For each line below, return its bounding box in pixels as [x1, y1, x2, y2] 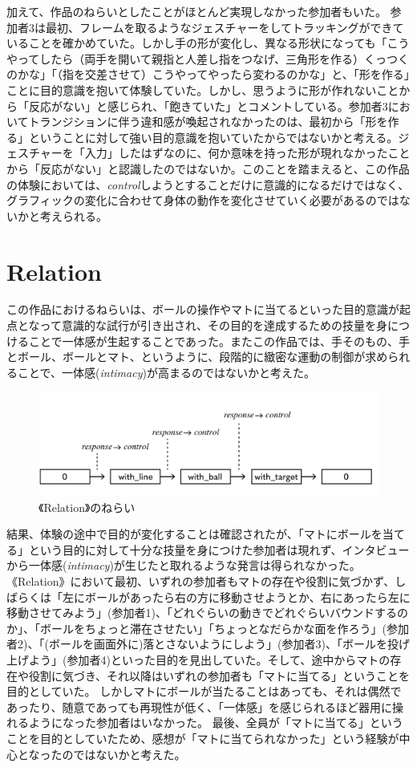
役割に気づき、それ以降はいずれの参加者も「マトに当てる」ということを [28, 667, 411, 684]
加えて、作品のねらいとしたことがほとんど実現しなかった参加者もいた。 [6, 3, 387, 19]
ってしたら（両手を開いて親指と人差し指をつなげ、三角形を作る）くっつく [17, 50, 409, 67]
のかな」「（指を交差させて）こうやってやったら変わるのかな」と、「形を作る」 [6, 66, 410, 83]
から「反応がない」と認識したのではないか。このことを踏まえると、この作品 [6, 160, 410, 177]
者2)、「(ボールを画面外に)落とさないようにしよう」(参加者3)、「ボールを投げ [6, 635, 410, 652]
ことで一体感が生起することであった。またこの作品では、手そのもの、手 [28, 332, 411, 349]
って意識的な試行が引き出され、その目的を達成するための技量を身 [39, 317, 388, 334]
